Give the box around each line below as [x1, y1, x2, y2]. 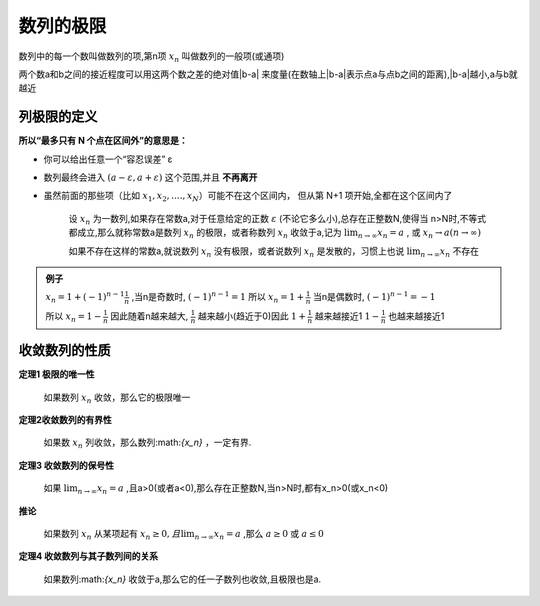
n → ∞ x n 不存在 [420, 245, 480, 259]
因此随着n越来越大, [110, 310, 189, 322]
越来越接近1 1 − [314, 310, 380, 322]
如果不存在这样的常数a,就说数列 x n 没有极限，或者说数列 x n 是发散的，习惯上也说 [68, 245, 405, 259]
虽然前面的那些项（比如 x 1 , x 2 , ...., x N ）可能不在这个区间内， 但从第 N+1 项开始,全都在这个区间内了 [43, 190, 453, 204]
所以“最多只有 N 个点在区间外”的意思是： [18, 135, 189, 147]
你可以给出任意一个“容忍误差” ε [43, 153, 173, 165]
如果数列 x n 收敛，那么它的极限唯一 [43, 391, 191, 405]
